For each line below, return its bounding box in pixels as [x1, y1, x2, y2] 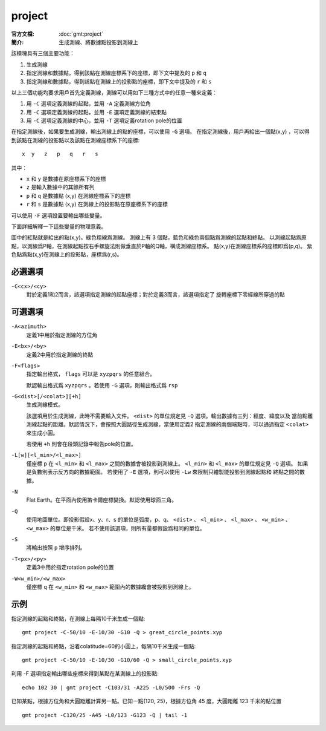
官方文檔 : [11, 30, 34, 38]
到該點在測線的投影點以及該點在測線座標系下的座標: [11, 136, 140, 143]
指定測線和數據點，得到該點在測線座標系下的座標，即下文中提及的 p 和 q [26, 70, 206, 77]
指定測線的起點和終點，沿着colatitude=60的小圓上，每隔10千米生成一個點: [11, 642, 196, 650]
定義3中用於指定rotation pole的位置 [26, 563, 114, 571]
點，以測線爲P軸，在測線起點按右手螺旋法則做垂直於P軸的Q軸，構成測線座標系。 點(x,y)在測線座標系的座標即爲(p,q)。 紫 [11, 242, 313, 249]
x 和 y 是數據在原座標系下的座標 [26, 175, 106, 183]
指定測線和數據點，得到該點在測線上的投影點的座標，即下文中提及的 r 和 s [26, 77, 212, 85]
